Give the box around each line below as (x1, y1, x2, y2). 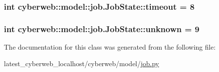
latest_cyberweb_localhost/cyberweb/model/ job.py (4, 58, 159, 68)
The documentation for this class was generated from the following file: (4, 42, 216, 52)
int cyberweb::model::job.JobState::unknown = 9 (4, 22, 200, 35)
